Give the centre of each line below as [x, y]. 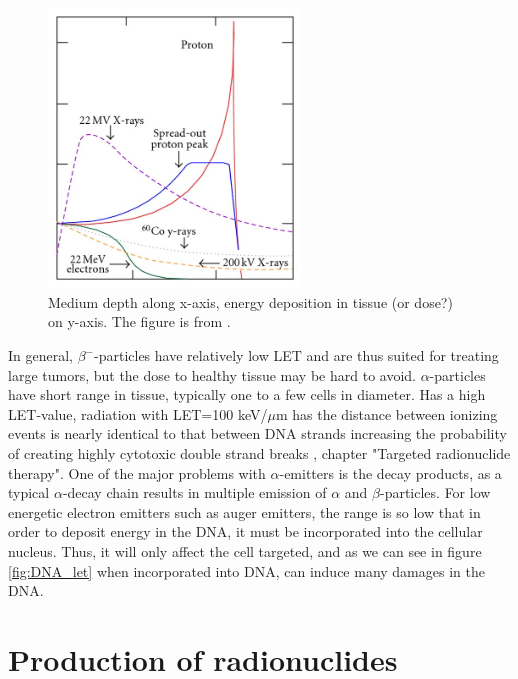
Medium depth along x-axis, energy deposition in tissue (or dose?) [250, 301]
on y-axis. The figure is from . [139, 321]
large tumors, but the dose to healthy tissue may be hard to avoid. [212, 374]
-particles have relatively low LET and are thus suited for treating [296, 355]
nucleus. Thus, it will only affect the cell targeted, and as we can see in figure [245, 550]
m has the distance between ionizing [386, 413]
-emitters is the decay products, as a [390, 472]
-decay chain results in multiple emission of [194, 492]
